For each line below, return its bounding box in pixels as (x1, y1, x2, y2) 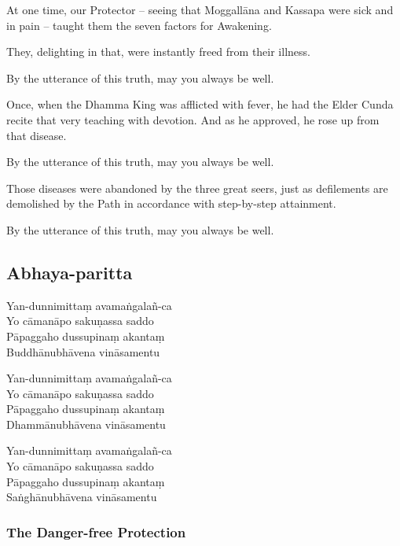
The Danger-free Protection (6, 522, 186, 541)
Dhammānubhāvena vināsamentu (6, 415, 166, 432)
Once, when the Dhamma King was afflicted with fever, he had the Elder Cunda (6, 96, 394, 113)
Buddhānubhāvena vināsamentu (6, 343, 160, 360)
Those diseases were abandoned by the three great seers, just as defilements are (6, 179, 388, 196)
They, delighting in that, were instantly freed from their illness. (6, 43, 310, 60)
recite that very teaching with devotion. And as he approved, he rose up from (6, 111, 380, 127)
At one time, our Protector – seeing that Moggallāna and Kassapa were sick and (6, 2, 394, 17)
